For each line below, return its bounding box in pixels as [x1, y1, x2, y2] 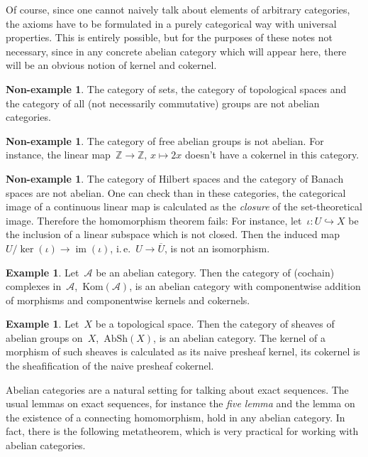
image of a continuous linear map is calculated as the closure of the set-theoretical [6, 199, 362, 214]
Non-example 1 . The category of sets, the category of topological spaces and [6, 81, 347, 96]
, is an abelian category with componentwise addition [129, 279, 361, 294]
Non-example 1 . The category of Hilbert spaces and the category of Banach [6, 171, 344, 186]
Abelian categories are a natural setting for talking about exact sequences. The [6, 382, 349, 397]
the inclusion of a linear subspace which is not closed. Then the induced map [6, 227, 340, 242]
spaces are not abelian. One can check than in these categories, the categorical [6, 185, 346, 200]
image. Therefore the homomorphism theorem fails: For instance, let [6, 213, 302, 227]
